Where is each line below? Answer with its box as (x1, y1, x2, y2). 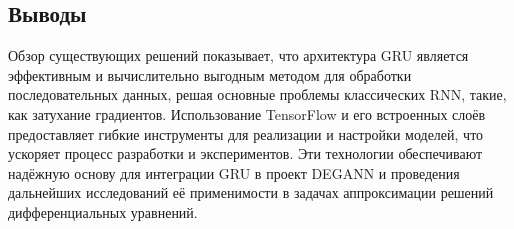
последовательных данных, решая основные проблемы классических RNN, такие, (8, 84, 507, 105)
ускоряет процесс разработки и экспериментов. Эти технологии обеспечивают (8, 143, 483, 164)
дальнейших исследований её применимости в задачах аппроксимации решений (8, 182, 494, 203)
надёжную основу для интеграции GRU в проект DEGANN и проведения (8, 162, 460, 183)
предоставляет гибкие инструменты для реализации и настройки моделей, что (8, 123, 484, 144)
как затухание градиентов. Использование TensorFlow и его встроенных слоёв (8, 103, 486, 124)
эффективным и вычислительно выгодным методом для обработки (8, 64, 412, 85)
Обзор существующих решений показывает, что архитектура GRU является (8, 45, 469, 66)
